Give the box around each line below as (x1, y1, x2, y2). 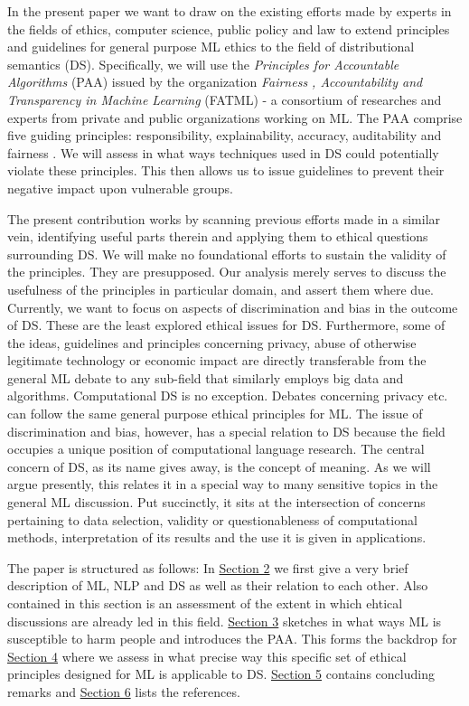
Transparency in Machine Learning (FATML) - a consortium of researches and (7, 89, 442, 108)
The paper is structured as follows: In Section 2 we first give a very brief (7, 558, 408, 577)
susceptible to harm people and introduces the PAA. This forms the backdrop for (7, 629, 457, 648)
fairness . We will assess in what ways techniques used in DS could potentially (7, 143, 439, 162)
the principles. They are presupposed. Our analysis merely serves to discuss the (7, 262, 446, 281)
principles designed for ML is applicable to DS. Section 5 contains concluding (7, 664, 435, 683)
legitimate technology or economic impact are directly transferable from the (7, 351, 427, 370)
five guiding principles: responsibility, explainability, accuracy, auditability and (7, 126, 442, 145)
